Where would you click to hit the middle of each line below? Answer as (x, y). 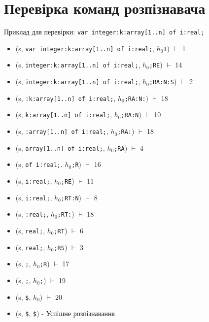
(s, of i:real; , (39, 164)
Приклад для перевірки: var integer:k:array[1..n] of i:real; (104, 32)
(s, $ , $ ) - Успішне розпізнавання (65, 313)
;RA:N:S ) (163, 81)
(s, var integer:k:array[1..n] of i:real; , (85, 48)
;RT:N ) (71, 197)
